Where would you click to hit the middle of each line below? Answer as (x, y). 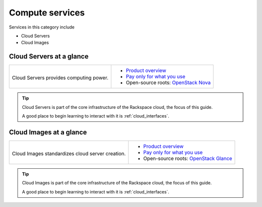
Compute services (47, 13)
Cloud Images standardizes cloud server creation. (69, 153)
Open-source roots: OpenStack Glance (188, 158)
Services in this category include (42, 27)
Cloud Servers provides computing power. (60, 78)
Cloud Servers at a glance (49, 56)
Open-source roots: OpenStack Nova (168, 83)
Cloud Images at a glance (48, 132)
